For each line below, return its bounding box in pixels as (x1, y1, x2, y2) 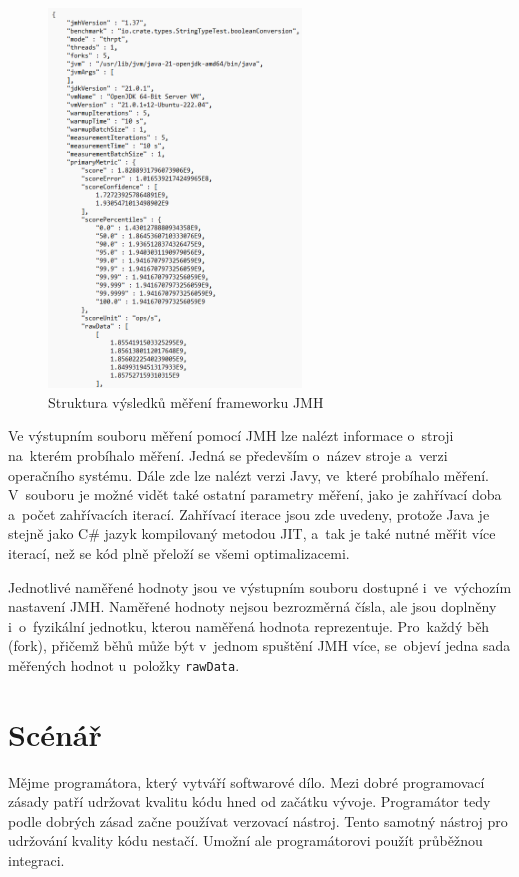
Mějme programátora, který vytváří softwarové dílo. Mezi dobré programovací (8, 771, 485, 792)
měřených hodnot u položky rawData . (8, 654, 240, 675)
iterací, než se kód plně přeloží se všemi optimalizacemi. (8, 542, 350, 563)
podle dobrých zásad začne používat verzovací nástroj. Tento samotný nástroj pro (8, 810, 508, 831)
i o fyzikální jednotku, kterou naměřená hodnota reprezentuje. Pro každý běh (8, 615, 490, 636)
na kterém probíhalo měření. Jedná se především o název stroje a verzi (8, 444, 448, 465)
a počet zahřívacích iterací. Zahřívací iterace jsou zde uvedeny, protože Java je (8, 503, 490, 524)
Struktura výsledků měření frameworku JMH (48, 391, 324, 412)
